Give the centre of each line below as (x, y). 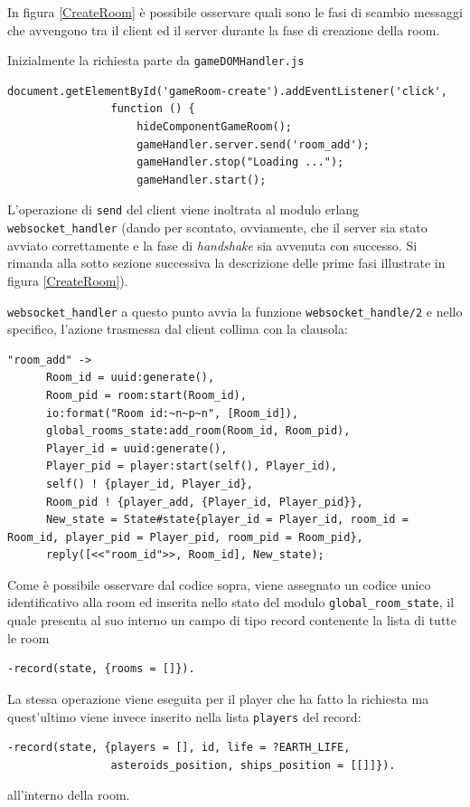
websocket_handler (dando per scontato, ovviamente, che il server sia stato (217, 228)
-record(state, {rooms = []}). (101, 669)
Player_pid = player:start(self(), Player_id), (192, 466)
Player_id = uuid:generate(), (136, 448)
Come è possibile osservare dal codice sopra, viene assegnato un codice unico (219, 584)
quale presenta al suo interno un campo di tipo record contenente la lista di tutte (232, 620)
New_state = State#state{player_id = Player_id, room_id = (227, 520)
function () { (153, 109)
